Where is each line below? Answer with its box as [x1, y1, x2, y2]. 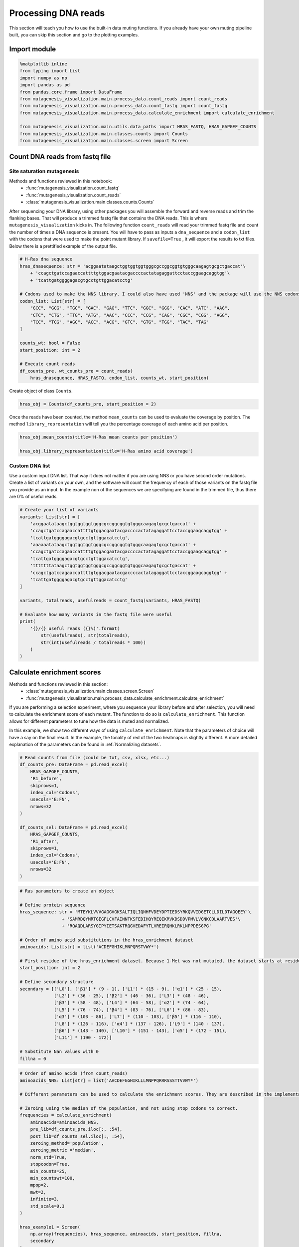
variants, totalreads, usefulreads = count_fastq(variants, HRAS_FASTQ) [19, 598, 201, 604]
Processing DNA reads [9, 7, 105, 18]
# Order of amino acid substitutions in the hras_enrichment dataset [19, 937, 193, 943]
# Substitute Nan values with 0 [19, 1049, 99, 1054]
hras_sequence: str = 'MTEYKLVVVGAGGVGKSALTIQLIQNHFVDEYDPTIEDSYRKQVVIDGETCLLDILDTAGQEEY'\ [19, 909, 251, 915]
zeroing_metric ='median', [30, 1147, 97, 1153]
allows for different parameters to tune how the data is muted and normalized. [9, 718, 169, 724]
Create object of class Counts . [9, 388, 73, 394]
